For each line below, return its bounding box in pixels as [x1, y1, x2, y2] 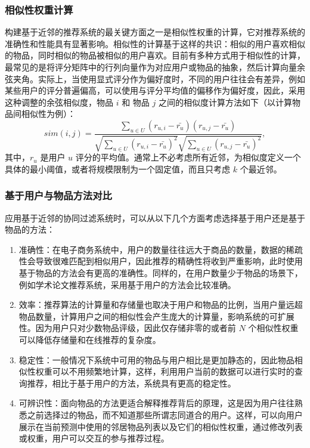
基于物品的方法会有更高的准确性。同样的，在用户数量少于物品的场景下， [18, 266, 303, 279]
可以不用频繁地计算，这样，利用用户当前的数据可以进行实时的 [52, 365, 294, 378]
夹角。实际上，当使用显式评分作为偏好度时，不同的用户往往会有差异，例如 [13, 72, 305, 85]
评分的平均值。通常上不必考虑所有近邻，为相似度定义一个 [75, 151, 301, 163]
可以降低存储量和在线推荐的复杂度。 [18, 333, 161, 345]
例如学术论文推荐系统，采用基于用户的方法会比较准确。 [18, 278, 236, 291]
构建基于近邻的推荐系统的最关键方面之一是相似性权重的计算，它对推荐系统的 [5, 26, 305, 38]
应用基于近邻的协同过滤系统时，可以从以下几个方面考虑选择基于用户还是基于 [5, 211, 305, 224]
